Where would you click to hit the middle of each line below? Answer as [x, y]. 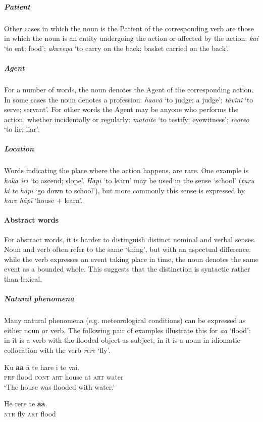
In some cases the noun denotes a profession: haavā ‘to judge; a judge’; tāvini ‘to [129, 99]
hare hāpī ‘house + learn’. [43, 200]
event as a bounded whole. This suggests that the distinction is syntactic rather [127, 269]
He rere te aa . [26, 404]
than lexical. [23, 278]
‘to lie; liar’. [22, 129]
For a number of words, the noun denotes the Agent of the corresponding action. [129, 89]
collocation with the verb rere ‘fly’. [57, 350]
